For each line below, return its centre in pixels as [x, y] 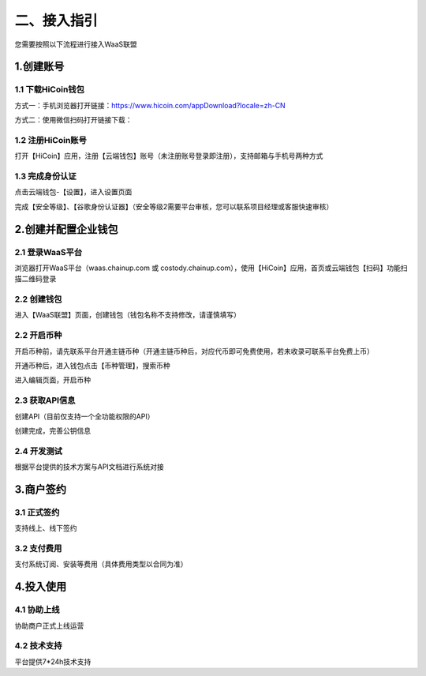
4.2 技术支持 [38, 646]
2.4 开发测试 [39, 451]
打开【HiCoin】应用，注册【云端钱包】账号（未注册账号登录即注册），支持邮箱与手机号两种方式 [169, 156]
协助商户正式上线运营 [49, 625]
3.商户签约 [41, 489]
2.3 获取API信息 [45, 400]
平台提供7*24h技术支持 [53, 661]
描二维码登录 [35, 279]
